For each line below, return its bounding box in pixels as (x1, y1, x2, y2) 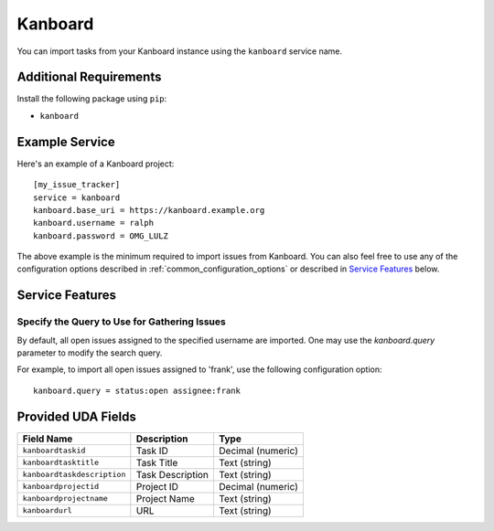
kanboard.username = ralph (33, 218, 155, 228)
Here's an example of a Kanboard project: (16, 158, 175, 169)
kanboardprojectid (22, 482, 100, 492)
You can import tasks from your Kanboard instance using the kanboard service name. (16, 46, 343, 57)
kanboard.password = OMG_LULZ (33, 230, 169, 241)
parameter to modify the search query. (16, 347, 163, 358)
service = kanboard (33, 192, 121, 203)
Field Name (22, 432, 73, 445)
